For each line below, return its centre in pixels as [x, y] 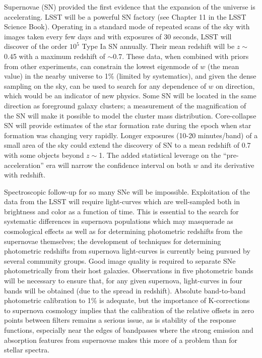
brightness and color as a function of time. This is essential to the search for [121, 211]
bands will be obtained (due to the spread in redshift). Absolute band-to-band [125, 290]
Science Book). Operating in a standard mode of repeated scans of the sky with [127, 26]
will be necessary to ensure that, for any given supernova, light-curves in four [123, 281]
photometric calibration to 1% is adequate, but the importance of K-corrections [127, 300]
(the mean [223, 66]
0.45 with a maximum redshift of [55, 56]
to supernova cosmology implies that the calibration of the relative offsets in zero [129, 310]
